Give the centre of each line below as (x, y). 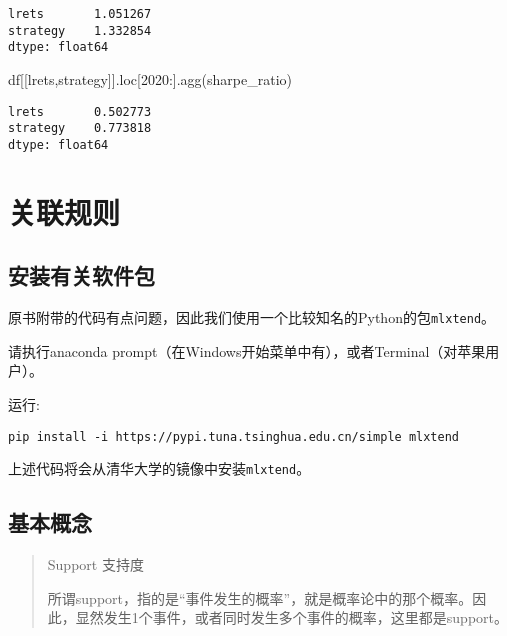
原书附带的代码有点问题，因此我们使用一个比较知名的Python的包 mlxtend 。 (252, 317)
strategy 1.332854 (80, 30)
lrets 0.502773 (80, 111)
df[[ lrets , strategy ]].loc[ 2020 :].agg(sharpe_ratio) (150, 78)
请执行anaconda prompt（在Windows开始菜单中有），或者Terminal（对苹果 (247, 350)
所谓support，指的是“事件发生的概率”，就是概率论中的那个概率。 (260, 597)
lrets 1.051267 (80, 14)
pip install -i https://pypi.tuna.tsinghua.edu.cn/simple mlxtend (234, 436)
